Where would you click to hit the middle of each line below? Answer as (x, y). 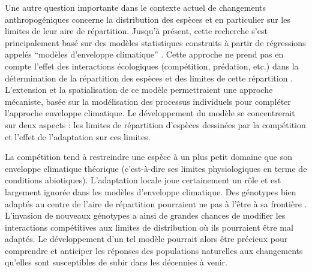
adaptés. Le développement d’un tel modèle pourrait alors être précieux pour (146, 239)
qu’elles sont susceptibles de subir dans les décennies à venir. (116, 262)
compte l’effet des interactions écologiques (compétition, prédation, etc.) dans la (152, 66)
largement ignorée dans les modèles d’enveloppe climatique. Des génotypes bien (151, 191)
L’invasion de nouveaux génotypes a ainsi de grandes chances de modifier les (145, 215)
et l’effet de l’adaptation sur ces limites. (78, 136)
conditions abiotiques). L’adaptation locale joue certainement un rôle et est (143, 180)
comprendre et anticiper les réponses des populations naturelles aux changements (154, 250)
